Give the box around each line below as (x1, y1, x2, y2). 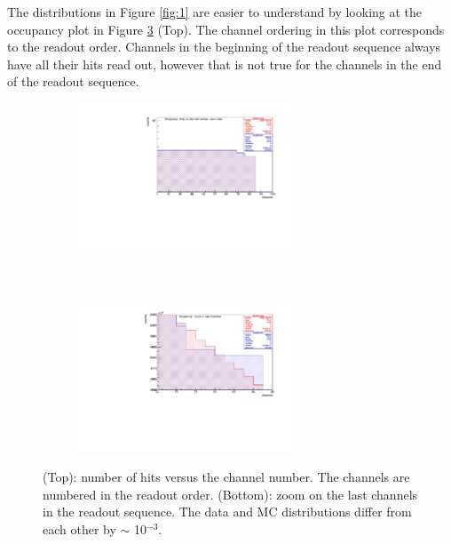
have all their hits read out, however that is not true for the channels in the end (7, 54, 442, 73)
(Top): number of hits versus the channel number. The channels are (43, 468, 410, 486)
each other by (43, 519, 116, 538)
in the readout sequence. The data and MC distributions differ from (43, 502, 412, 521)
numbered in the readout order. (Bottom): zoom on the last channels (43, 484, 418, 503)
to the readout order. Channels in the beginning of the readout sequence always (7, 37, 441, 56)
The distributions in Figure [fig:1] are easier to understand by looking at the (7, 3, 423, 20)
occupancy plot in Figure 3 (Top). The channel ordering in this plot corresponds (7, 20, 445, 38)
